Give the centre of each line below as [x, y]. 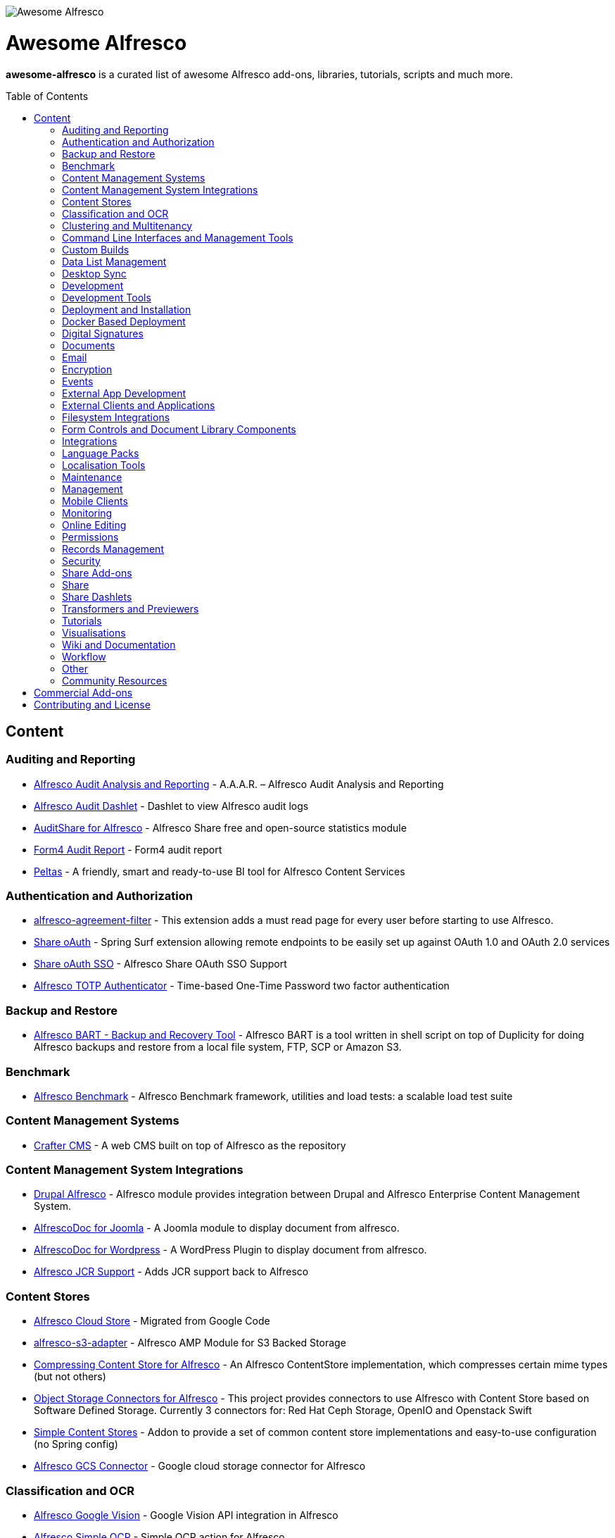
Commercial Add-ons [83, 692]
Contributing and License [92, 704]
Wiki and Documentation [119, 644]
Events [78, 381]
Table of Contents [47, 96]
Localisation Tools [104, 465]
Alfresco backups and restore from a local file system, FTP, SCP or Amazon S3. [218, 1047]
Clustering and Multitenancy [127, 225]
